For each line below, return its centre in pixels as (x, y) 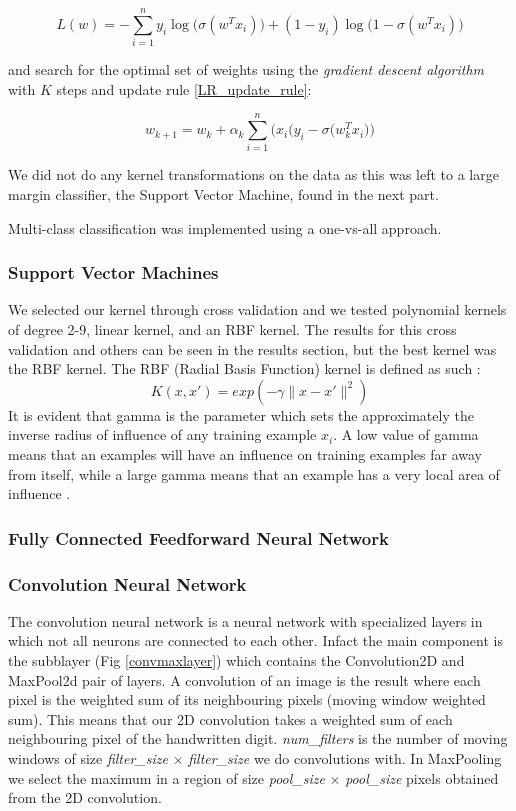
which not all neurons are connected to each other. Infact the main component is (255, 640)
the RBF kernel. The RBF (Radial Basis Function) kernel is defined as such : (244, 368)
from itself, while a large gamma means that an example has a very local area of (254, 473)
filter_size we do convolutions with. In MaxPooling (345, 758)
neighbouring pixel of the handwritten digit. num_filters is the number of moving (258, 738)
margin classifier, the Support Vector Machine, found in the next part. (223, 194)
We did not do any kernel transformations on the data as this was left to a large (253, 174)
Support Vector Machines (113, 272)
